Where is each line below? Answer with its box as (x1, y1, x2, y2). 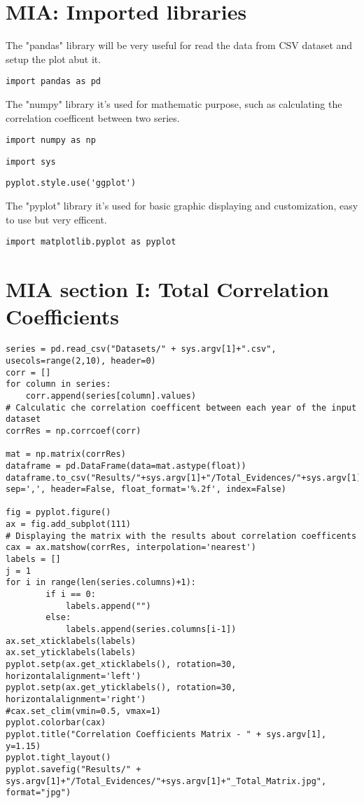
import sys (6, 156, 56, 167)
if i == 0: (45, 589, 96, 600)
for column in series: (6, 379, 111, 390)
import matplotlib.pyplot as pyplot (6, 237, 176, 247)
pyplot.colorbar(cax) (6, 718, 106, 728)
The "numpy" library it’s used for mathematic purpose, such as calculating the (6, 96, 342, 111)
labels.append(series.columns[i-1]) (65, 624, 237, 635)
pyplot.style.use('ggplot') (6, 178, 136, 188)
